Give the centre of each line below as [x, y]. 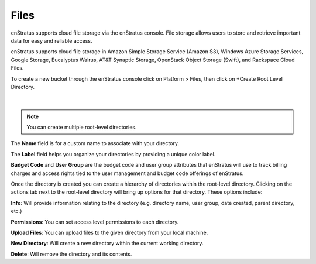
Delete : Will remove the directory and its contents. [71, 254]
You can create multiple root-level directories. [82, 127]
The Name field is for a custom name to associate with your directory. [95, 143]
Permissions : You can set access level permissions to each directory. [95, 222]
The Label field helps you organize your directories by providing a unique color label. [113, 154]
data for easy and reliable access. [51, 40]
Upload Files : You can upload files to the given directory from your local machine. [109, 232]
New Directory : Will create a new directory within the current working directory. [107, 244]
